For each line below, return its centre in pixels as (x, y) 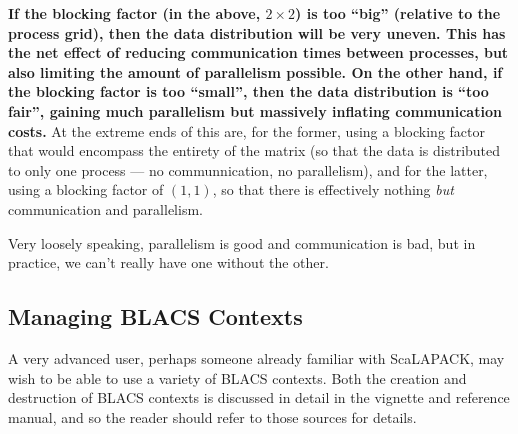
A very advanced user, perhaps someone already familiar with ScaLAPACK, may (256, 357)
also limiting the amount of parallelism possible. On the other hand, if (255, 71)
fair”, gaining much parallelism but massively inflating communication (255, 110)
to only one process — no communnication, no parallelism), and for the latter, (248, 169)
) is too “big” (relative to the (398, 13)
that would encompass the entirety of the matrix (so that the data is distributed (254, 150)
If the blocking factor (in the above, (134, 13)
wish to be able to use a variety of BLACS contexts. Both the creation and (237, 377)
